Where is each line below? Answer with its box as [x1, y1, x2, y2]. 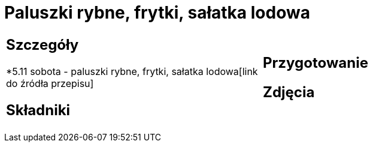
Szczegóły [6, 35, 79, 53]
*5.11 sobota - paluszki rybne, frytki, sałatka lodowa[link [6, 65, 258, 77]
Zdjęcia [263, 83, 315, 101]
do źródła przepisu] [6, 77, 94, 89]
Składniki [6, 101, 71, 119]
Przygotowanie [263, 53, 368, 71]
